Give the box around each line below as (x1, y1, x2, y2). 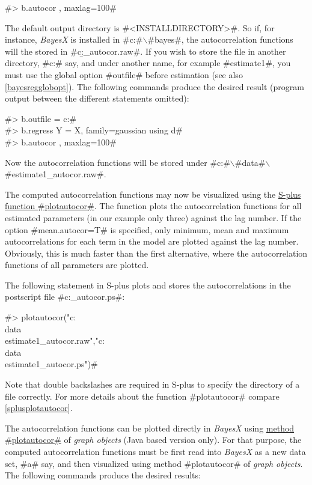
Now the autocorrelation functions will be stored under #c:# (5, 156, 230, 168)
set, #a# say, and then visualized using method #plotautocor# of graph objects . (5, 457, 303, 469)
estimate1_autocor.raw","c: (5, 334, 105, 347)
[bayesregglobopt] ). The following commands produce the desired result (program (5, 80, 304, 93)
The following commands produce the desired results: (5, 469, 201, 481)
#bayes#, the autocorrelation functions (147, 33, 293, 46)
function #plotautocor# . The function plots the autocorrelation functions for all (5, 200, 302, 212)
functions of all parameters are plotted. (5, 258, 149, 271)
